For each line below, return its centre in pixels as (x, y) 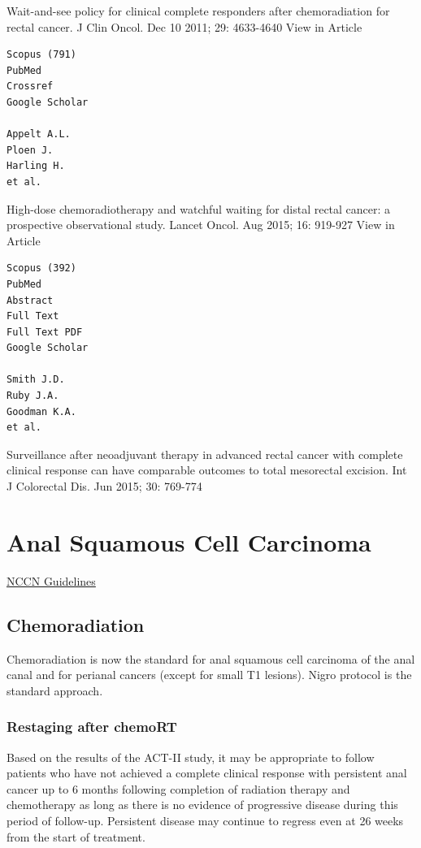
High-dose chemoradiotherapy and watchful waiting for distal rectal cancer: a (199, 208)
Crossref (30, 87)
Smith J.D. (36, 380)
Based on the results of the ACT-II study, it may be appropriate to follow (191, 757)
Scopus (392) (41, 268)
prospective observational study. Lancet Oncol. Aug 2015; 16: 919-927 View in (201, 225)
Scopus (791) (41, 55)
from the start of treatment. (76, 836)
